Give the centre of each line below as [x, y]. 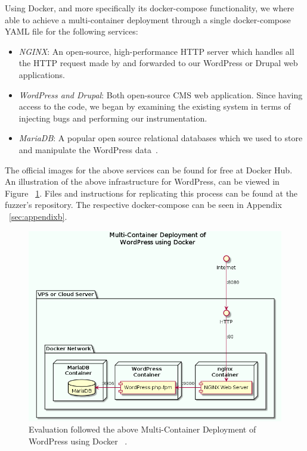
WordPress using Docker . [78, 441]
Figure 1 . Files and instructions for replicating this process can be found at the [151, 193]
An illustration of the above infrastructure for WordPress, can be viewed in [142, 181]
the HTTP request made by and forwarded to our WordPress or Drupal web [158, 63]
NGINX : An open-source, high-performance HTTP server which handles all [156, 51]
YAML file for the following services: [72, 31]
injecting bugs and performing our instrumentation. [113, 118]
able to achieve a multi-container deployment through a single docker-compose [148, 19]
